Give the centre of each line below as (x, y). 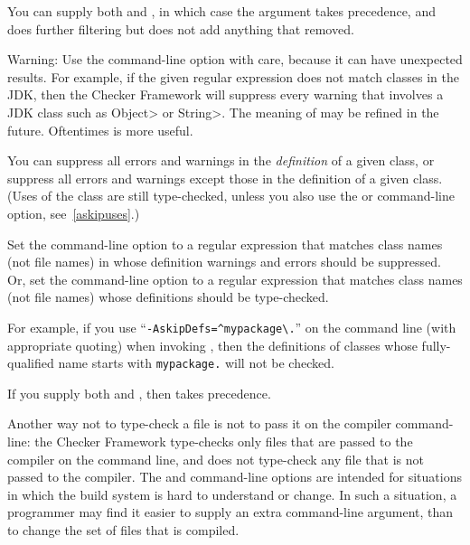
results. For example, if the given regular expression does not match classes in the (233, 76)
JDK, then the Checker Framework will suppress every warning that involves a (226, 94)
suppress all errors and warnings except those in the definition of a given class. (225, 178)
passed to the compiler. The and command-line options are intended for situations (235, 477)
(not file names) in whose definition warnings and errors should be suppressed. (224, 262)
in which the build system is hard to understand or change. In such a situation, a (232, 494)
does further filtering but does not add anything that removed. (181, 28)
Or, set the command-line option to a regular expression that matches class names (235, 279)
